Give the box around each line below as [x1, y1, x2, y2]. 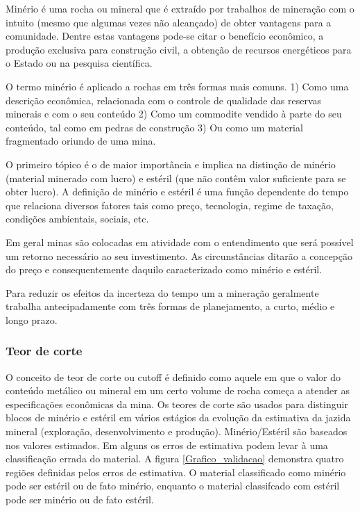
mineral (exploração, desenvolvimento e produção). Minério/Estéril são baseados [6, 424, 348, 439]
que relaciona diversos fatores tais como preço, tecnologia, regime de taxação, [6, 197, 334, 212]
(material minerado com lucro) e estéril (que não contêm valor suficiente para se [6, 170, 346, 185]
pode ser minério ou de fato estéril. [6, 492, 154, 507]
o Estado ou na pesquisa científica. [6, 56, 153, 70]
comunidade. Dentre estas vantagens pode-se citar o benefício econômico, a [6, 29, 324, 43]
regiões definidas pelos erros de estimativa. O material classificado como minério [6, 464, 346, 479]
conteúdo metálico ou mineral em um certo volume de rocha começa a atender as [6, 383, 350, 398]
